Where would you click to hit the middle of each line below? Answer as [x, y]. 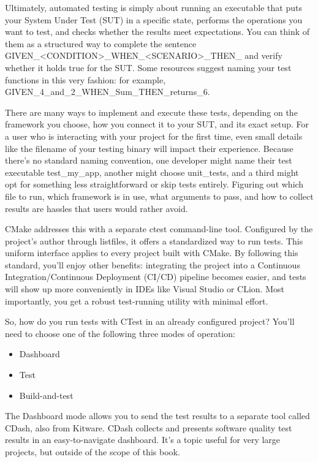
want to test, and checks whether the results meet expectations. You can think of [157, 32]
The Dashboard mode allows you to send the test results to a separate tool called [157, 416]
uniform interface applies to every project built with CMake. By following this [152, 253]
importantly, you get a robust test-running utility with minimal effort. [137, 301]
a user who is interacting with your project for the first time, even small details [154, 136]
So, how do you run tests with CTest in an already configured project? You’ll [150, 321]
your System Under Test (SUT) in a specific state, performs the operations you [154, 19]
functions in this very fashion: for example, [85, 79]
